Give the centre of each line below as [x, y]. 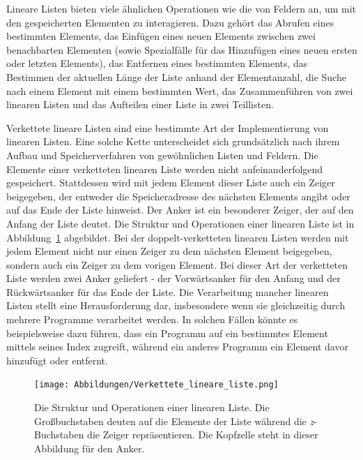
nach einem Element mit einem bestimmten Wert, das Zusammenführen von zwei [180, 90]
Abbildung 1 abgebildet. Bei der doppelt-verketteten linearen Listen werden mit [178, 237]
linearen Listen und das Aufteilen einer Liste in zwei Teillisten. [140, 104]
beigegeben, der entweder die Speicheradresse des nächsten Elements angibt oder [178, 196]
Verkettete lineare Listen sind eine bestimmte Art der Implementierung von [168, 127]
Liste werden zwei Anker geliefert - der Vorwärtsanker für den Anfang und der [173, 278]
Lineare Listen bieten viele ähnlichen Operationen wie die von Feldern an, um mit [181, 8]
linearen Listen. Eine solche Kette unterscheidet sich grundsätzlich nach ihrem [173, 141]
